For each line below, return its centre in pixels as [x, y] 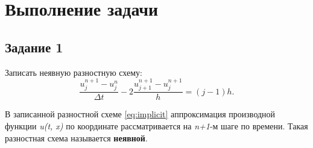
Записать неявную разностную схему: [74, 72]
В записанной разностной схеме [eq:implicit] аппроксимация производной [140, 114]
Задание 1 [34, 47]
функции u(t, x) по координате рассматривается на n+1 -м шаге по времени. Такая [156, 126]
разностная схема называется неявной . [76, 137]
